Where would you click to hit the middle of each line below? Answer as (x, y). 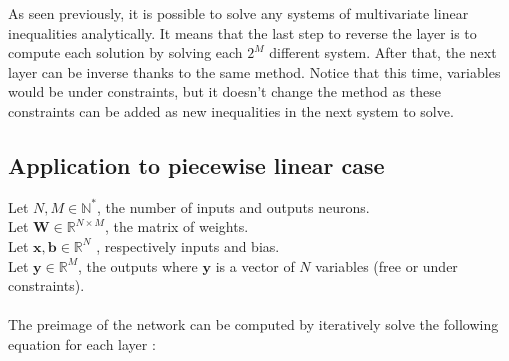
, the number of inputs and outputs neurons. (233, 206)
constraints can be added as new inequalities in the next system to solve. (231, 110)
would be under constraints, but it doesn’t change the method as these (224, 91)
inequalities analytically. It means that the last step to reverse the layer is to (242, 32)
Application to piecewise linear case (196, 164)
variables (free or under (386, 265)
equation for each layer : (82, 343)
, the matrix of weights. (176, 226)
